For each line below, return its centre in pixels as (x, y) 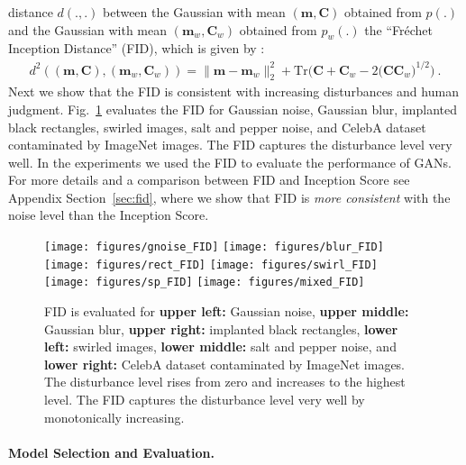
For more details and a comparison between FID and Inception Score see (209, 180)
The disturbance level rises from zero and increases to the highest (225, 382)
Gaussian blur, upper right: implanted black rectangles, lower (221, 328)
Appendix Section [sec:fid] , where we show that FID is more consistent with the (229, 197)
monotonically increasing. (114, 417)
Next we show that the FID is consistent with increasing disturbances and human (233, 91)
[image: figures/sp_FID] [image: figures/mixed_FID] (205, 283)
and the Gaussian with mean (88, 29)
